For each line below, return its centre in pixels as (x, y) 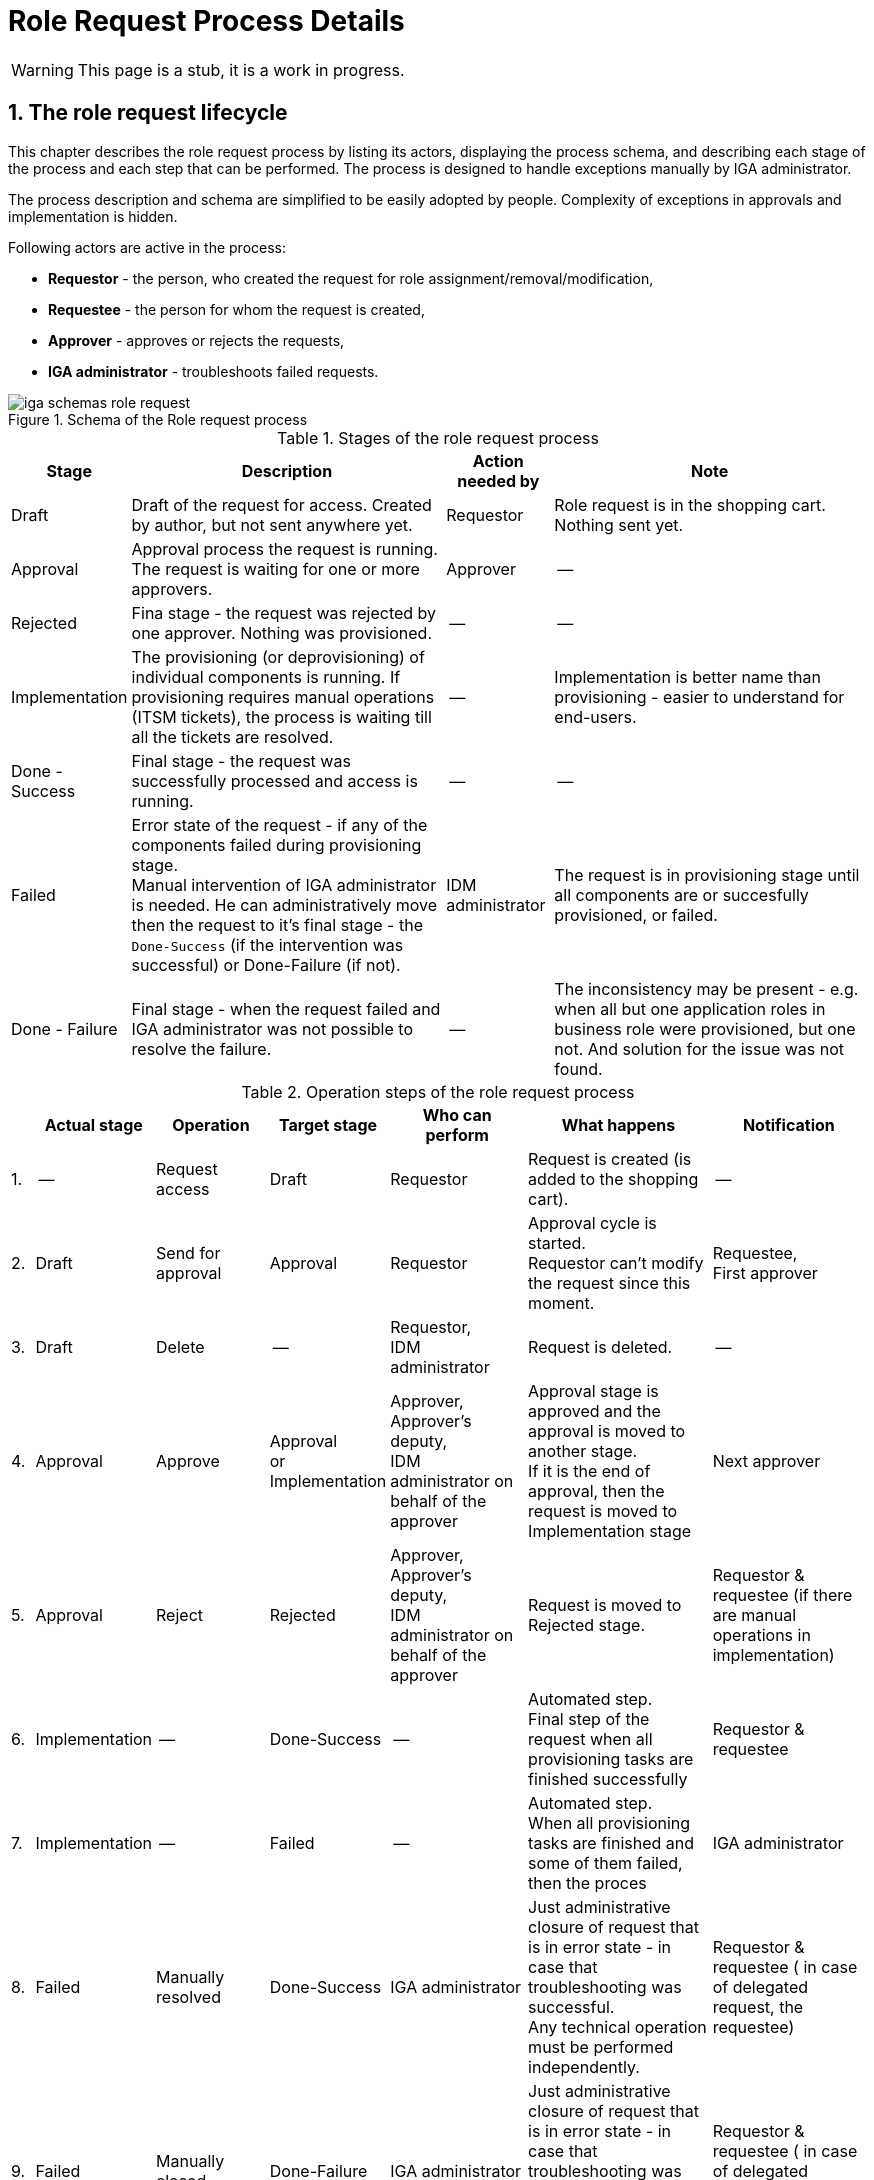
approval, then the (596, 1490)
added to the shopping (613, 1178)
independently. (584, 2066)
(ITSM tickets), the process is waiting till (281, 716)
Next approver (766, 1460)
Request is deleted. (600, 1346)
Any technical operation (617, 2026)
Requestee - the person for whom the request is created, (236, 309)
